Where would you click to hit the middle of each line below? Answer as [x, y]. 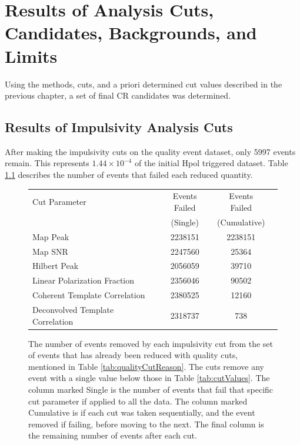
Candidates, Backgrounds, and [131, 33]
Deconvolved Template [73, 309]
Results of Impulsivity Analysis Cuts [119, 127]
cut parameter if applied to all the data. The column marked [138, 401]
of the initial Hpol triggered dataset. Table [211, 163]
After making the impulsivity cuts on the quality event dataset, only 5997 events [150, 151]
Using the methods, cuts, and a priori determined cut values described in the [144, 84]
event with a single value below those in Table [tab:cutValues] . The [149, 378]
